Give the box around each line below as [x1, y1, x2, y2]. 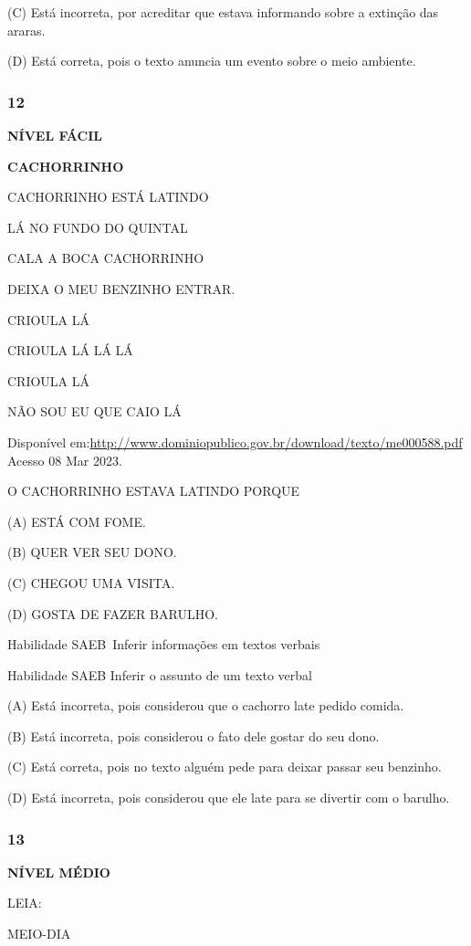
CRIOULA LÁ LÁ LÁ [7, 341, 133, 360]
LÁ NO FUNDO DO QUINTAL [7, 217, 188, 236]
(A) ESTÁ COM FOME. [7, 511, 146, 531]
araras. [7, 20, 46, 39]
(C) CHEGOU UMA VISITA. [7, 573, 175, 592]
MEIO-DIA [7, 924, 71, 943]
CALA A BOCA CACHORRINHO [7, 248, 204, 268]
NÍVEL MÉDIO [7, 862, 110, 881]
